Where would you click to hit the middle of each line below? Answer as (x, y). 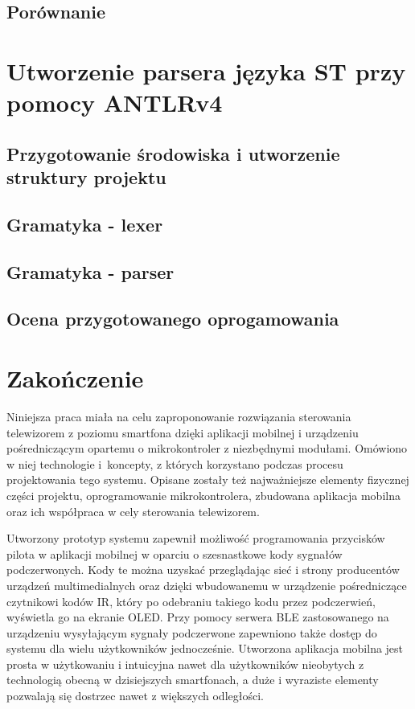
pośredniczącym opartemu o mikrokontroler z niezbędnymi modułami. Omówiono (207, 448)
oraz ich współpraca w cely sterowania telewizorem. (133, 511)
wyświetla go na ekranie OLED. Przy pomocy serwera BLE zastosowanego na (198, 617)
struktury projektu (86, 177)
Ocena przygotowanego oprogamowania (173, 319)
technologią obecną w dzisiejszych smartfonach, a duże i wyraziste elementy (193, 680)
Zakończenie (75, 378)
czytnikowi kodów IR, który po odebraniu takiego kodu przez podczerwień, (191, 601)
